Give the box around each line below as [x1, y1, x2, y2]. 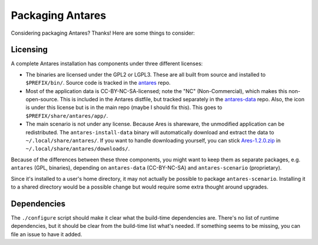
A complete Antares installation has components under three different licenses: [11, 60, 203, 67]
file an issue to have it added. [11, 230, 82, 238]
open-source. [25, 96, 59, 103]
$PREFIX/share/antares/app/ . [25, 112, 108, 119]
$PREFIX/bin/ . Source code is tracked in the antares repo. [25, 80, 171, 87]
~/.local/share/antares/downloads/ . [25, 145, 130, 153]
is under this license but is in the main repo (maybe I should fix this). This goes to [25, 104, 223, 111]
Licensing [11, 45, 48, 55]
